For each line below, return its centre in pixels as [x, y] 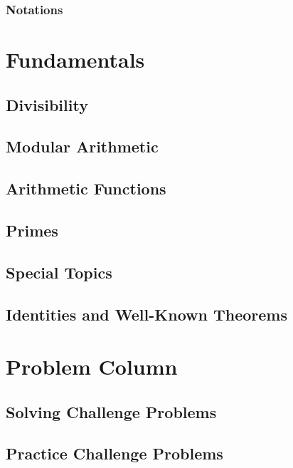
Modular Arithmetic [82, 146]
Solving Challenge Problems [111, 411]
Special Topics [59, 272]
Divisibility [47, 104]
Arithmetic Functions [86, 188]
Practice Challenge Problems [114, 453]
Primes [32, 230]
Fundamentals [75, 59]
